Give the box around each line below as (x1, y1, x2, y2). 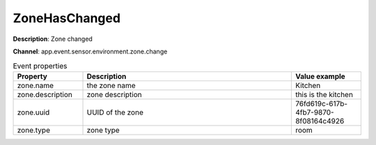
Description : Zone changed (13, 35, 93, 43)
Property (17, 71, 48, 81)
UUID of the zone (86, 108, 144, 117)
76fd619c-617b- (295, 99, 348, 108)
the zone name (86, 80, 136, 90)
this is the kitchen (295, 89, 353, 99)
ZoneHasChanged (13, 10, 121, 26)
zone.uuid (17, 108, 50, 117)
